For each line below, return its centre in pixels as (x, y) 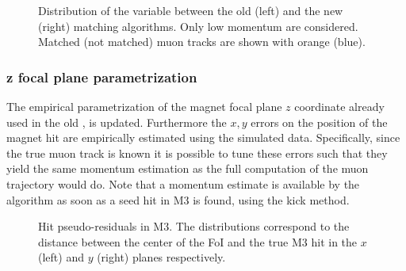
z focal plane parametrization (102, 76)
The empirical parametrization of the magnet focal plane (144, 106)
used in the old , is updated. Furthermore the (117, 122)
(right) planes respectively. (161, 257)
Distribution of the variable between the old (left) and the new (191, 10)
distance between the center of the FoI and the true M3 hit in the (198, 241)
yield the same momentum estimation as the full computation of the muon (188, 168)
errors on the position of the (319, 122)
